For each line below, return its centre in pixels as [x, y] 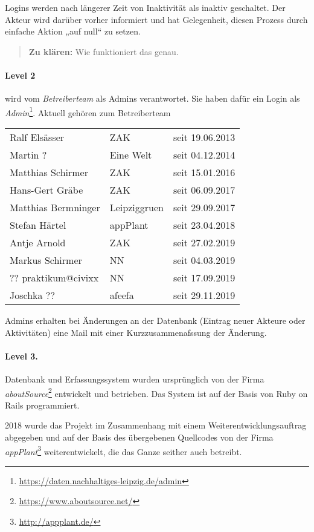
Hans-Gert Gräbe [46, 190]
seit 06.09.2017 [204, 190]
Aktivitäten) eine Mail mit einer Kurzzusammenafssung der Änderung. [136, 332]
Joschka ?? [32, 295]
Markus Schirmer [46, 260]
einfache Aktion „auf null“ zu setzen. [73, 31]
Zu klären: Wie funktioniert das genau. [104, 51]
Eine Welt [131, 155]
